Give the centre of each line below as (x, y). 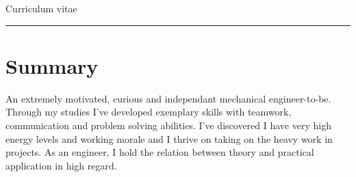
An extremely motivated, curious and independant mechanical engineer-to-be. (168, 98)
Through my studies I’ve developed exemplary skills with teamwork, (149, 112)
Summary (52, 65)
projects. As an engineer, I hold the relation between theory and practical (160, 152)
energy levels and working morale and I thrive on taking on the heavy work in (169, 138)
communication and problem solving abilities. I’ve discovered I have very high (168, 125)
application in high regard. (61, 165)
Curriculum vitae (41, 8)
